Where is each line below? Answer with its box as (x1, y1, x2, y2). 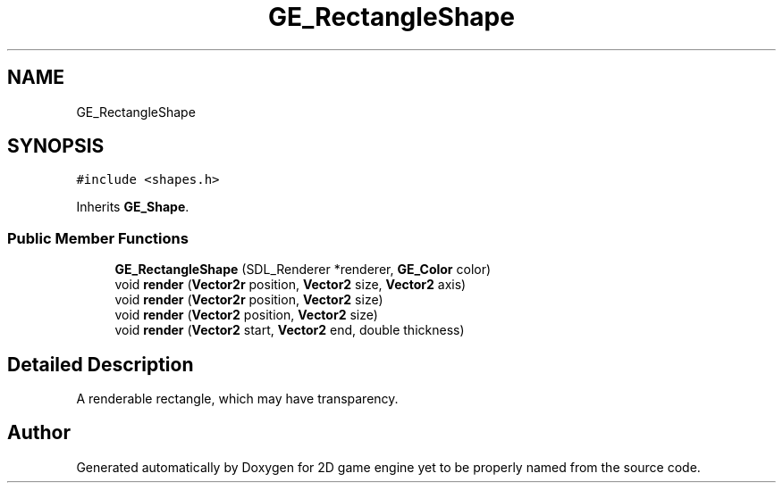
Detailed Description (7, 353, 194, 376)
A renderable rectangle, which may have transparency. (76, 391, 399, 407)
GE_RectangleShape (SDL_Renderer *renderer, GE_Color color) (114, 262, 492, 278)
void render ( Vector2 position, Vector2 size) (114, 307, 378, 323)
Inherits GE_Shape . (76, 199, 189, 215)
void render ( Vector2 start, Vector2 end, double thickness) (114, 322, 465, 338)
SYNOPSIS (7, 135, 105, 158)
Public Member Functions (7, 228, 189, 247)
